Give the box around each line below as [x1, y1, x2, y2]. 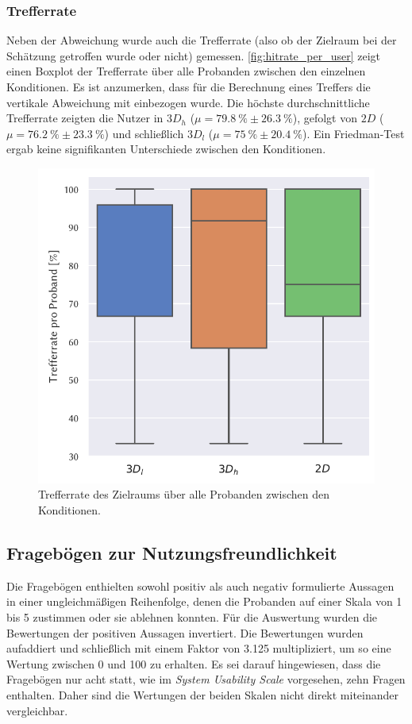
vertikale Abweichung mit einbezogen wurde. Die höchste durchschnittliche [6, 94, 370, 110]
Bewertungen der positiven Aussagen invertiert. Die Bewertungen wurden [6, 624, 364, 641]
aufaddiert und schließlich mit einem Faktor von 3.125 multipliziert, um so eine [6, 640, 391, 657]
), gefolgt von [292, 110, 357, 126]
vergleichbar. [6, 702, 68, 718]
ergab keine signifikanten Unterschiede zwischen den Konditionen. [6, 141, 326, 157]
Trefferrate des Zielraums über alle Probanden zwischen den [38, 486, 329, 503]
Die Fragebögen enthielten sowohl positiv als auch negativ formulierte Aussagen [6, 577, 395, 594]
